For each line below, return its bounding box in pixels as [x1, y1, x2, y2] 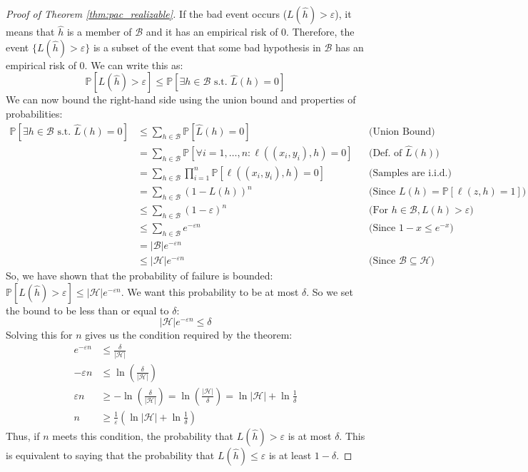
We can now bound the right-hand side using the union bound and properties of [6, 92, 356, 107]
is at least [268, 447, 312, 462]
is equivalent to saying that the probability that [6, 447, 215, 462]
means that [6, 24, 55, 39]
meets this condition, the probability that [52, 428, 234, 443]
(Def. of [368, 148, 402, 158]
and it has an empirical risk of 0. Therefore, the [146, 24, 355, 39]
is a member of [66, 24, 132, 39]
